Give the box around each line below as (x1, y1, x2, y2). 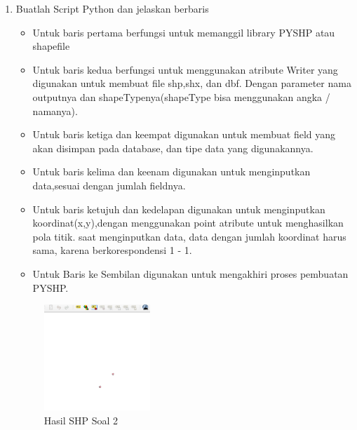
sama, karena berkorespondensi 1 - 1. (32, 243, 192, 257)
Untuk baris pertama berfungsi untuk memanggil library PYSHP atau (32, 25, 335, 39)
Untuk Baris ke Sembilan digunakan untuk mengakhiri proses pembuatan (32, 266, 349, 281)
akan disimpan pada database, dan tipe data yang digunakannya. (32, 140, 314, 155)
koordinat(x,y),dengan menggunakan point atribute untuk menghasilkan (32, 215, 344, 230)
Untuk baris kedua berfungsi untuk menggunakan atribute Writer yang (32, 62, 338, 76)
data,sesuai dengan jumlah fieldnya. (32, 177, 186, 192)
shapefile (32, 39, 70, 53)
